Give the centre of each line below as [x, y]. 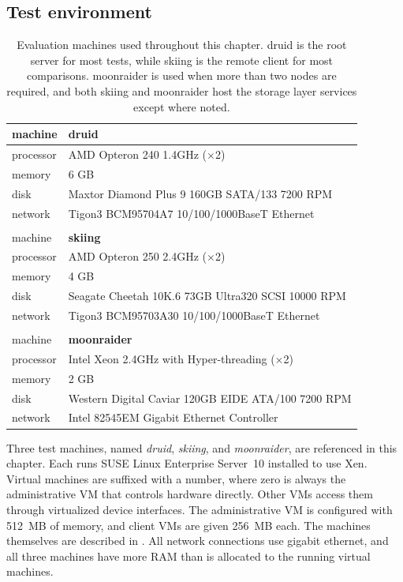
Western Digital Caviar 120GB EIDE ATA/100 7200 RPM [210, 398]
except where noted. [182, 106]
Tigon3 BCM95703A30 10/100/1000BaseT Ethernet [194, 315]
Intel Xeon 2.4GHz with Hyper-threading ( [172, 358]
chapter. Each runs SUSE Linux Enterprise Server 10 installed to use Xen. [187, 463]
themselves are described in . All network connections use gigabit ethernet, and [198, 541]
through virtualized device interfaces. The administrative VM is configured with [200, 509]
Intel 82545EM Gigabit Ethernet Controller [173, 417]
